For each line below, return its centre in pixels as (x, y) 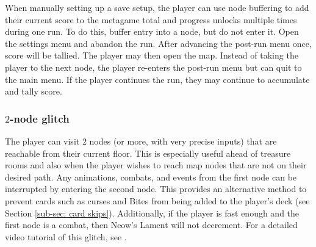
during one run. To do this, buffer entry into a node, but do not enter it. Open (152, 31)
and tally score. (34, 91)
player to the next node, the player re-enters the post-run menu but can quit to (153, 67)
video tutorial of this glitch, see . (66, 236)
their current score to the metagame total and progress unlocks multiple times (151, 19)
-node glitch (40, 118)
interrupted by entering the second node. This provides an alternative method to (156, 189)
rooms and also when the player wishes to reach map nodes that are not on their (156, 165)
